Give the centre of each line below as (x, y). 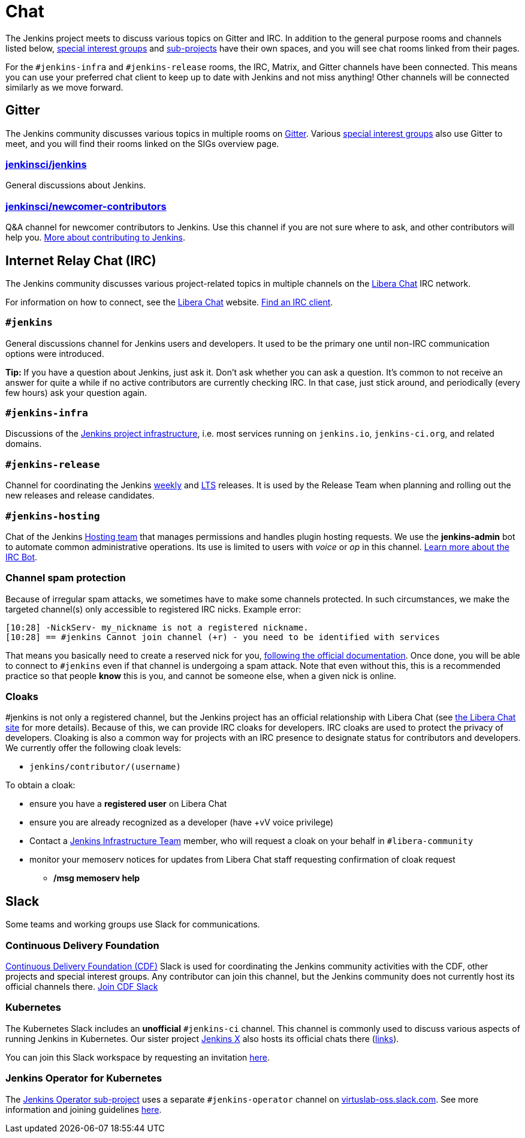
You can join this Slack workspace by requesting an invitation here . (138, 1057)
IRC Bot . (22, 557)
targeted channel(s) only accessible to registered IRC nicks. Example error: (153, 609)
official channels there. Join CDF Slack (82, 987)
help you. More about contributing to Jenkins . (96, 238)
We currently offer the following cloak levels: (93, 748)
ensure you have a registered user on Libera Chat (128, 804)
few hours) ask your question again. (76, 392)
